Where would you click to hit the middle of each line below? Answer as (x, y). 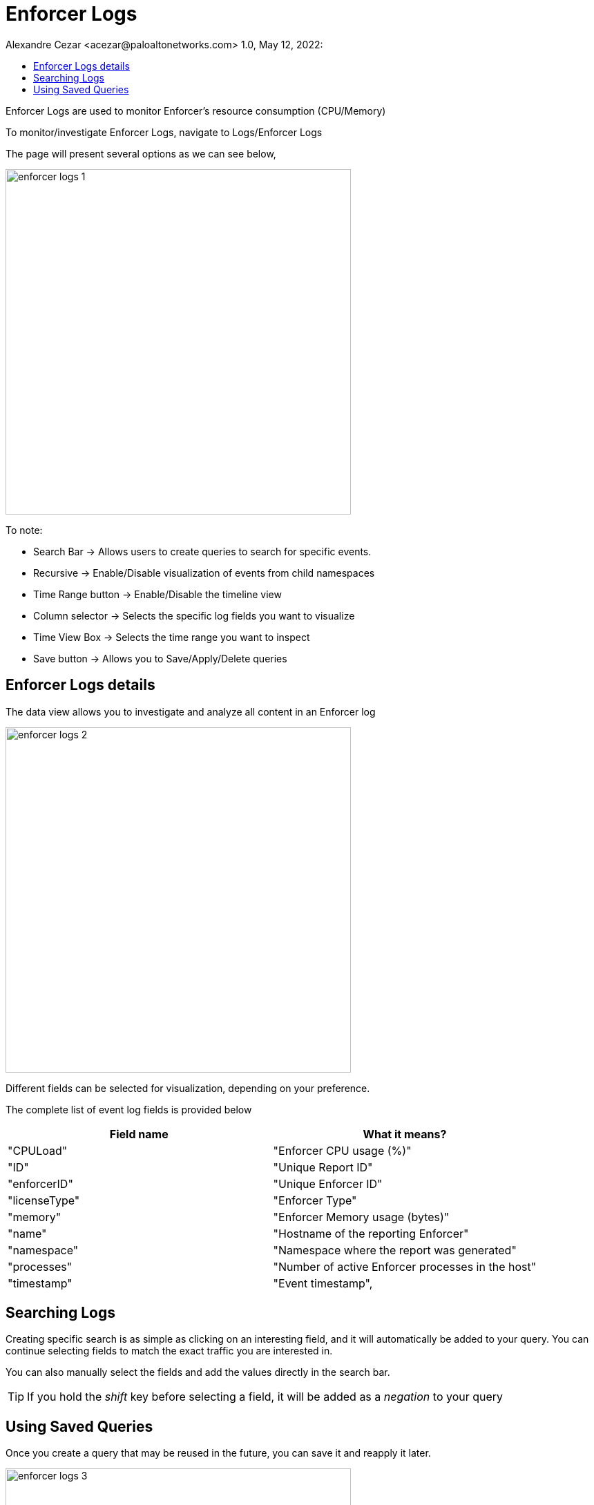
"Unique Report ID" (323, 1167)
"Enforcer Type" (315, 1200)
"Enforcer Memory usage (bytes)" (361, 1217)
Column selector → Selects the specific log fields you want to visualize (194, 615)
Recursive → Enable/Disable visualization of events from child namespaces (204, 573)
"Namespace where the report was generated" (395, 1250)
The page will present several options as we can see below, (141, 153)
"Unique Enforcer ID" (328, 1183)
